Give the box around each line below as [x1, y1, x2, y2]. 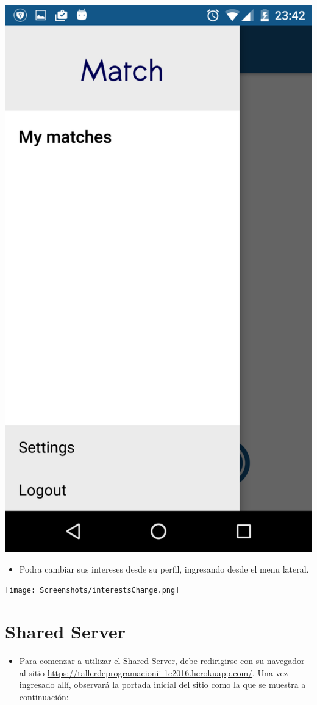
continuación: [19, 690, 69, 703]
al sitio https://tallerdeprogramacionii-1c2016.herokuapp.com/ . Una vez [19, 666, 288, 679]
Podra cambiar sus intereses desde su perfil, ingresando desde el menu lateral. [19, 562, 309, 575]
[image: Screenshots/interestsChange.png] [5, 586, 180, 595]
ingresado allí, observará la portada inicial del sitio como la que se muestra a [19, 678, 306, 691]
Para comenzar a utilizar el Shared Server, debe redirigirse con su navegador [19, 654, 305, 667]
